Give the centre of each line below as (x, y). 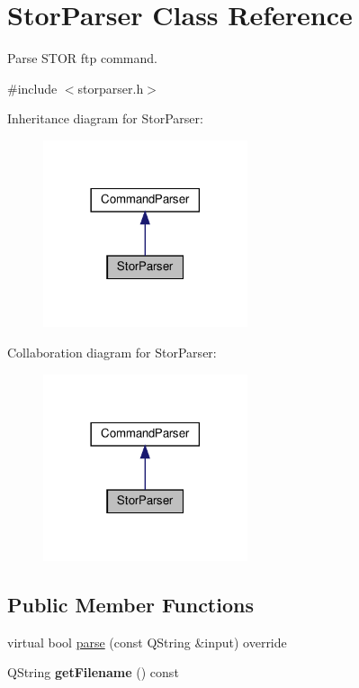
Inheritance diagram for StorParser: (105, 118)
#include (32, 88)
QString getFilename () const (93, 672)
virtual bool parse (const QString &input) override (147, 642)
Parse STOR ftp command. (82, 58)
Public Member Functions (130, 605)
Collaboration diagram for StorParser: (112, 352)
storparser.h (111, 88)
